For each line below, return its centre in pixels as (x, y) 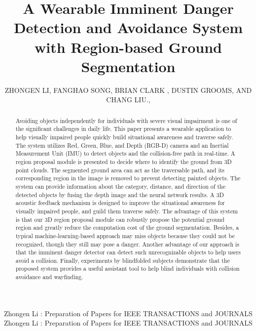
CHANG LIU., (128, 100)
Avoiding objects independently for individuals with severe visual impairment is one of (126, 120)
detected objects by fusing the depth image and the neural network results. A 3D (120, 194)
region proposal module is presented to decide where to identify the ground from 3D (124, 161)
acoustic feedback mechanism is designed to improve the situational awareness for (120, 203)
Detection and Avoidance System (128, 27)
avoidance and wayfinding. (49, 277)
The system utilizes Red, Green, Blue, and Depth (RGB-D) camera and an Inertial (122, 145)
